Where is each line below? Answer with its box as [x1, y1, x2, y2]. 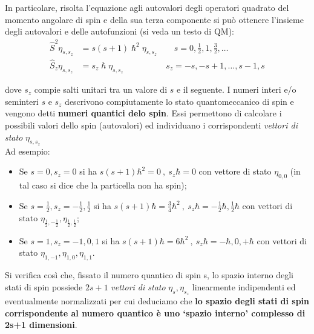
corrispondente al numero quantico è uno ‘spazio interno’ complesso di [5, 306, 306, 319]
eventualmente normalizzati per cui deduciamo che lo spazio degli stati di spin [5, 294, 310, 307]
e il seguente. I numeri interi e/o [176, 83, 296, 96]
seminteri [5, 95, 39, 107]
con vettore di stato [198, 165, 272, 178]
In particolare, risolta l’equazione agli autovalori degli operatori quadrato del [5, 1, 289, 13]
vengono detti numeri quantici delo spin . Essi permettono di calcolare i [5, 107, 282, 119]
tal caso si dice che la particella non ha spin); [19, 179, 187, 192]
